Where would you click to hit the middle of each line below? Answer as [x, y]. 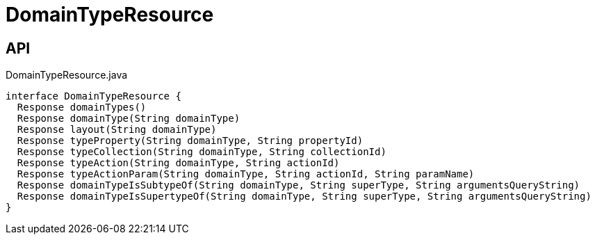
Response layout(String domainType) [117, 130]
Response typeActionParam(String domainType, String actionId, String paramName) [246, 174]
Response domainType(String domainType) [129, 119]
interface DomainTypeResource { [93, 96]
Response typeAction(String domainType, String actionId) [178, 163]
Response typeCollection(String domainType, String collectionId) [202, 152]
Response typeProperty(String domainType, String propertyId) [190, 141]
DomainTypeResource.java [67, 75]
